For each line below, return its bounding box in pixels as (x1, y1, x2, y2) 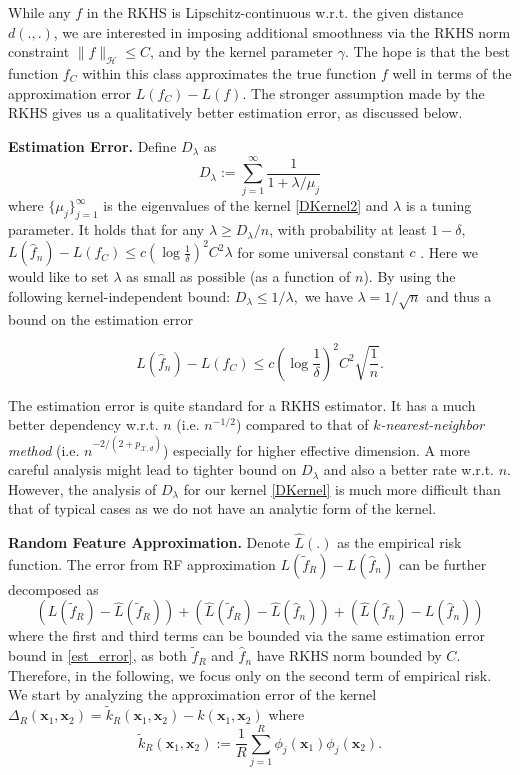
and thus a (426, 285, 492, 306)
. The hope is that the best (344, 41, 510, 62)
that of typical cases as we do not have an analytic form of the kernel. (8, 498, 437, 519)
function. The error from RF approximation (8, 553, 276, 574)
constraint (8, 41, 70, 62)
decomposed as (8, 578, 99, 599)
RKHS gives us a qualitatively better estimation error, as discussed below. (8, 102, 463, 123)
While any (8, 2, 71, 22)
